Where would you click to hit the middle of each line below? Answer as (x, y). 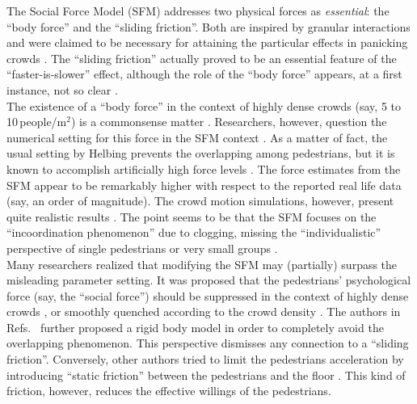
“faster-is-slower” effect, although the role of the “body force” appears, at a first (204, 74)
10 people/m (37, 122)
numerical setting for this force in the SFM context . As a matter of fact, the (197, 137)
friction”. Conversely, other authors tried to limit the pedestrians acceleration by (205, 359)
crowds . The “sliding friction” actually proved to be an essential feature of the (202, 58)
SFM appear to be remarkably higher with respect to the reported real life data (204, 185)
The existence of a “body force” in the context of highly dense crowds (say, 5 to (204, 105)
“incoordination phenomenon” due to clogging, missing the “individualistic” (194, 232)
